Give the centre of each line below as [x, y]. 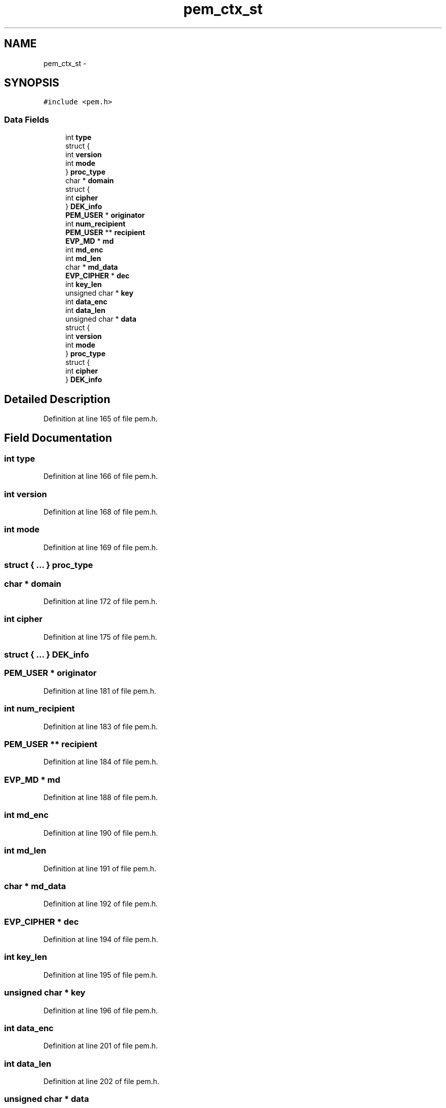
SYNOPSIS [32, 83]
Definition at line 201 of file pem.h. [101, 1046]
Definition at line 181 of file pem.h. [100, 691]
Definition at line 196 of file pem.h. [101, 1010]
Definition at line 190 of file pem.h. [101, 833]
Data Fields [27, 119]
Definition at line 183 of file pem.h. [101, 726]
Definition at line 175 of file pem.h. [100, 637]
